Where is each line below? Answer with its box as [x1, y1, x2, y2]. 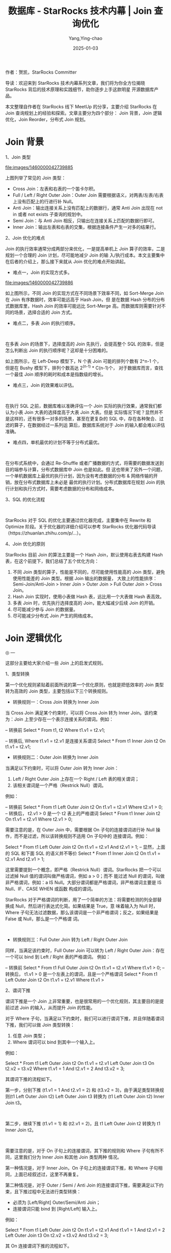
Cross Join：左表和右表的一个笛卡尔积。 [12, 185, 98, 192]
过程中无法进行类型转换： [27, 1189, 81, 1195]
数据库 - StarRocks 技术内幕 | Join [8, 5, 152, 17]
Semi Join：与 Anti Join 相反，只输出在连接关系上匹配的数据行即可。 [12, 217, 157, 223]
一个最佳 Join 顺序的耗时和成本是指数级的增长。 [5, 371, 106, 377]
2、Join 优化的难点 [5, 235, 45, 241]
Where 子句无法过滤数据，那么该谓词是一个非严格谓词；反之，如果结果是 [5, 910, 159, 916]
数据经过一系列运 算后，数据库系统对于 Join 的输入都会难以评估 [32, 422, 165, 428]
